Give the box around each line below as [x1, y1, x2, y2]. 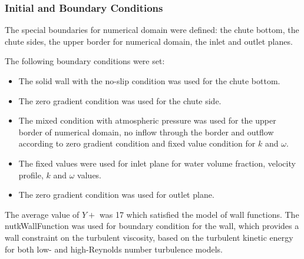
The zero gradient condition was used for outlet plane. [18, 188, 214, 201]
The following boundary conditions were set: [5, 55, 165, 67]
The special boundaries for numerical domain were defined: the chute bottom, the [5, 24, 299, 36]
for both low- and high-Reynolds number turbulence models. [5, 243, 223, 255]
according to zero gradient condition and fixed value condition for [18, 137, 256, 150]
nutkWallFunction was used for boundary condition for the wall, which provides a [5, 220, 299, 232]
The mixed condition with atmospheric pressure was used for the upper [18, 114, 276, 127]
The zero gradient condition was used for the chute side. [18, 94, 222, 107]
